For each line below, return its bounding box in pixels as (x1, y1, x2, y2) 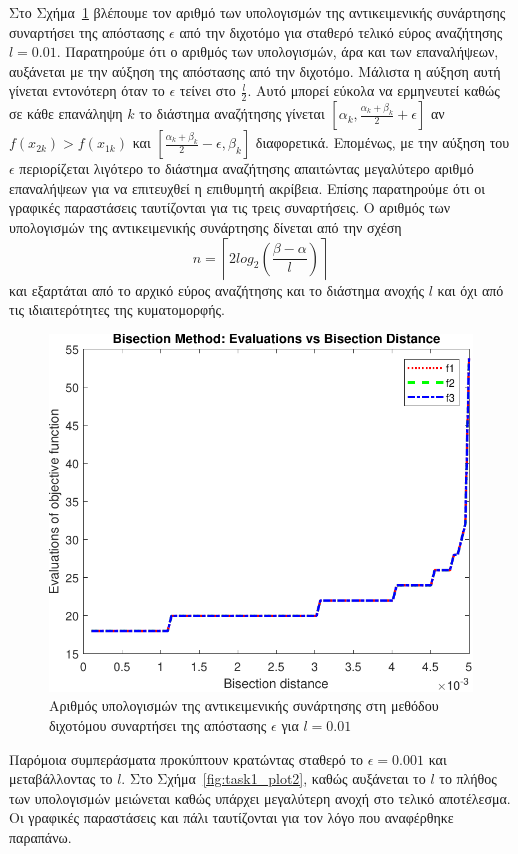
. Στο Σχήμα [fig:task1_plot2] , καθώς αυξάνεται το (121, 768, 426, 789)
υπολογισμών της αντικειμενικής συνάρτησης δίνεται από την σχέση (9, 216, 402, 237)
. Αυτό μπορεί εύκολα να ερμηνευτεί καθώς (247, 80, 500, 101)
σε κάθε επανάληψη (9, 103, 123, 124)
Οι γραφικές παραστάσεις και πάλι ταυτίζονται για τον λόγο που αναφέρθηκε (9, 807, 454, 828)
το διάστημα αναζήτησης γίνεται (139, 103, 325, 124)
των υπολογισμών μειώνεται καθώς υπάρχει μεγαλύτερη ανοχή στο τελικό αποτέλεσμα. (9, 787, 511, 808)
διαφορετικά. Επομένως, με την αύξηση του (255, 132, 510, 153)
